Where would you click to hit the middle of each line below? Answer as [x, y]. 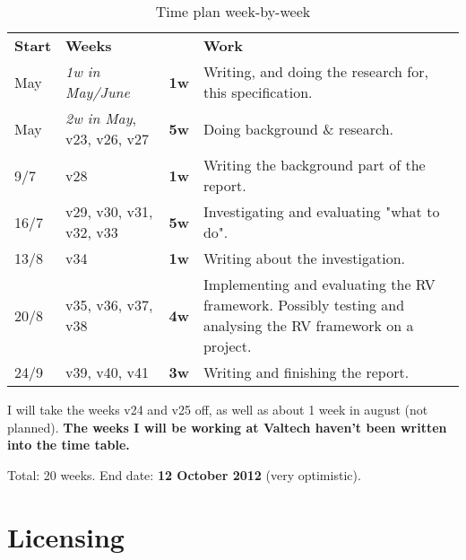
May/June [98, 92]
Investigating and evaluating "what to [321, 211]
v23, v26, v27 [107, 139]
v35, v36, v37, [109, 305]
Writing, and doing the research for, [315, 71]
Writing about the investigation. [304, 258]
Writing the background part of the [314, 165]
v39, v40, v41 [107, 372]
